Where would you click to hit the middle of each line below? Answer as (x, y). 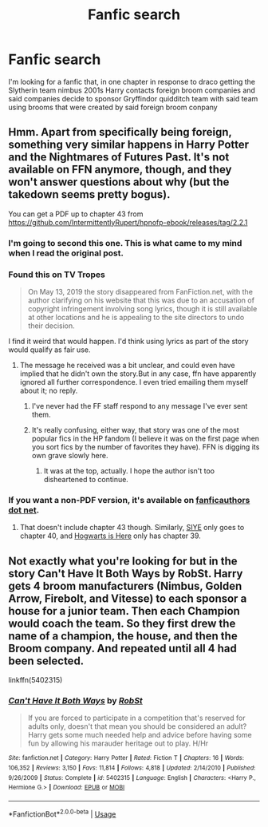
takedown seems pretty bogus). (89, 194)
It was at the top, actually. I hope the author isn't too (129, 471)
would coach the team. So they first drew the (122, 623)
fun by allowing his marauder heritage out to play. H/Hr (118, 743)
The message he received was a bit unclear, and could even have (127, 365)
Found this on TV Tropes (57, 275)
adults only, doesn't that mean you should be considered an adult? (137, 726)
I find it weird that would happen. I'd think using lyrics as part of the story (128, 341)
